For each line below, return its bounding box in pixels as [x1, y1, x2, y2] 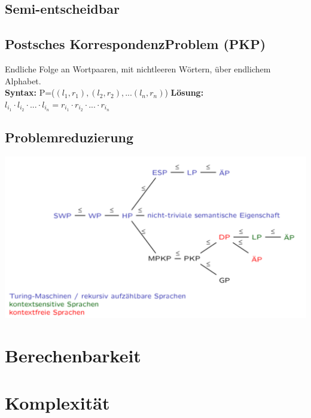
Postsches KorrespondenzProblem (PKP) [5, 35, 266, 53]
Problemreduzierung [5, 128, 134, 147]
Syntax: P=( [5, 86, 55, 99]
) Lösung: [164, 86, 204, 99]
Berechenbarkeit [5, 343, 141, 368]
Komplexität [5, 390, 110, 414]
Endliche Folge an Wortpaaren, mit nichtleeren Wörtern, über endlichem [5, 62, 271, 75]
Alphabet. [5, 74, 41, 87]
